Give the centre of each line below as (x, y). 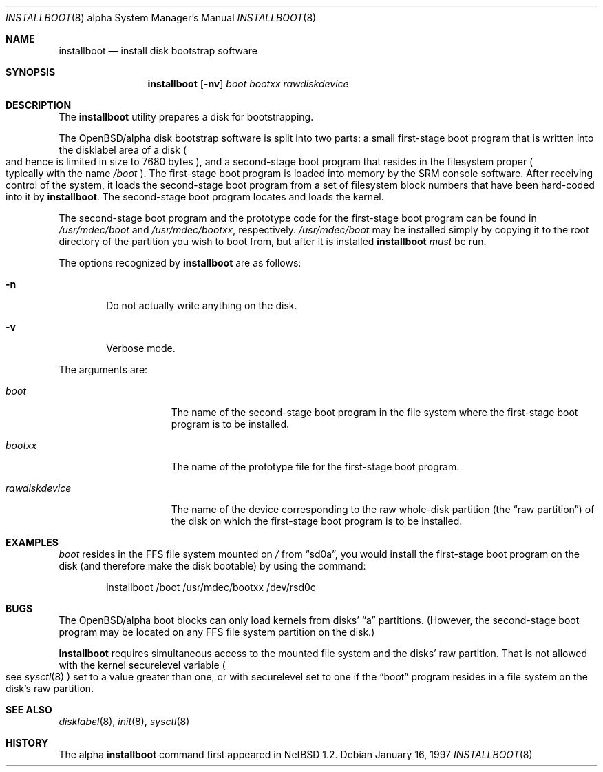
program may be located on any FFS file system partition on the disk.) (217, 632)
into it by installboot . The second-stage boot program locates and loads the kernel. (195, 197)
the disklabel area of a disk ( (123, 150)
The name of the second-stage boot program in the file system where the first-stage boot (374, 412)
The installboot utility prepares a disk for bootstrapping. (186, 117)
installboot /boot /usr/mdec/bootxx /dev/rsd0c (211, 587)
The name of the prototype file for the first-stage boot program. (315, 467)
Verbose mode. (141, 348)
